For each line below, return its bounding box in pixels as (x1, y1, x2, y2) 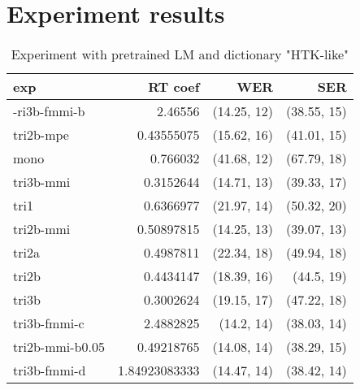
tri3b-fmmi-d (13, 361, 86, 380)
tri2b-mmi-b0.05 (13, 337, 105, 357)
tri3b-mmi (13, 172, 71, 192)
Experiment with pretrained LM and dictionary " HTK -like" (11, 45, 349, 64)
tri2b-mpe (13, 125, 69, 145)
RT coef (148, 77, 200, 97)
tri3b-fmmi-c (13, 314, 85, 333)
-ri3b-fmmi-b (13, 102, 85, 121)
